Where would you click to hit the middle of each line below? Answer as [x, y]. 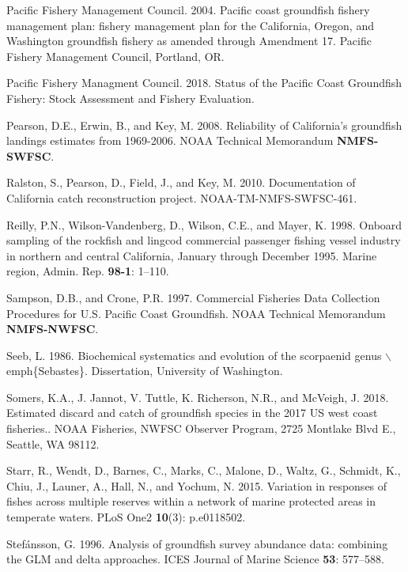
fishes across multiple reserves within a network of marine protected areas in [191, 501]
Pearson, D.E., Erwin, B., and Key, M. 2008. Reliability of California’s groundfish [204, 125]
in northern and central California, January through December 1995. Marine [192, 255]
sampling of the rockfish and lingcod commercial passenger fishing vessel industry [204, 240]
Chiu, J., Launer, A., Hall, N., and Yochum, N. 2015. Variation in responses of [197, 485]
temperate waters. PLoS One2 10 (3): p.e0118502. [126, 517]
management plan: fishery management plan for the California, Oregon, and [190, 25]
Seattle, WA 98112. [53, 443]
